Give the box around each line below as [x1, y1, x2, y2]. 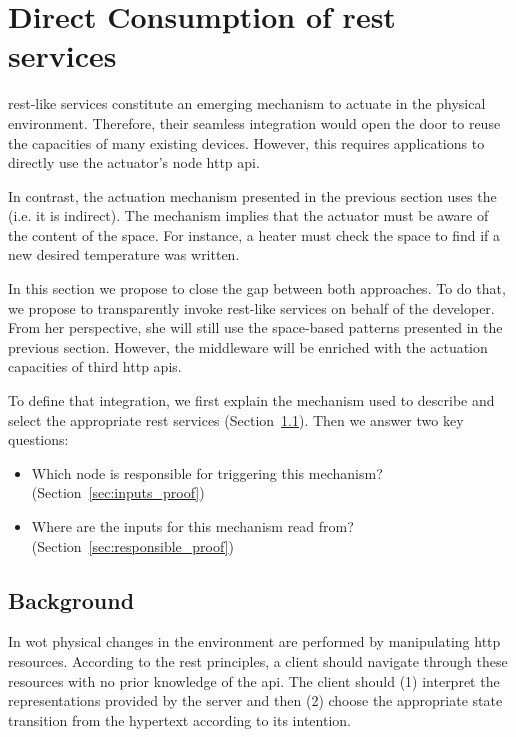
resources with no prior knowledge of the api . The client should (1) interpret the [8, 670, 500, 691]
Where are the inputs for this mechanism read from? [31, 516, 354, 536]
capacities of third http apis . [8, 356, 182, 377]
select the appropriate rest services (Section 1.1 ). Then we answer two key [8, 409, 464, 430]
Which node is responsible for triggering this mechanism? [31, 462, 383, 483]
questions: [8, 429, 69, 450]
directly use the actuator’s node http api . [8, 152, 260, 173]
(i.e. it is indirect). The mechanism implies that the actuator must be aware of [8, 205, 489, 226]
